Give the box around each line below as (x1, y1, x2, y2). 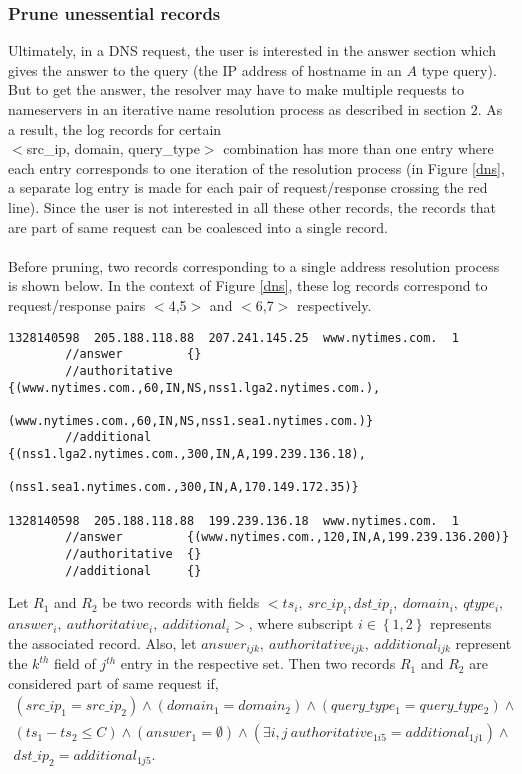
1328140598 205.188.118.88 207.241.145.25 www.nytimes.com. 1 (8, 330, 460, 345)
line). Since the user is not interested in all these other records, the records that (8, 196, 496, 217)
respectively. (296, 294, 372, 315)
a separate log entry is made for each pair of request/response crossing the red (8, 177, 488, 198)
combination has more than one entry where (223, 138, 494, 159)
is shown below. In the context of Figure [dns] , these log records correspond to (8, 275, 488, 296)
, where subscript (248, 613, 354, 634)
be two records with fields (102, 592, 260, 613)
